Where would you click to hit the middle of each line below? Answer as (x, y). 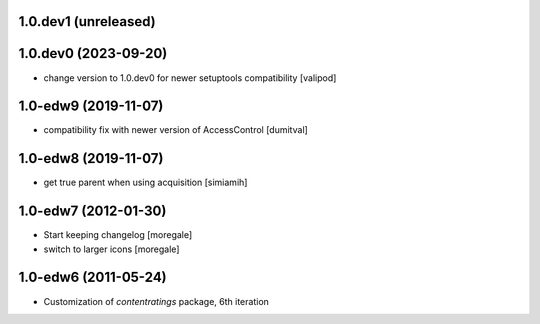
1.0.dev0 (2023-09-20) (93, 53)
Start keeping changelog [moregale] (118, 235)
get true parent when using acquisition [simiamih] (145, 182)
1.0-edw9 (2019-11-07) (91, 106)
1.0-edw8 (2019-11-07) (91, 158)
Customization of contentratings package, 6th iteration (156, 301)
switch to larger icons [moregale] (111, 249)
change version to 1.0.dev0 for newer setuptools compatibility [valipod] (190, 77)
